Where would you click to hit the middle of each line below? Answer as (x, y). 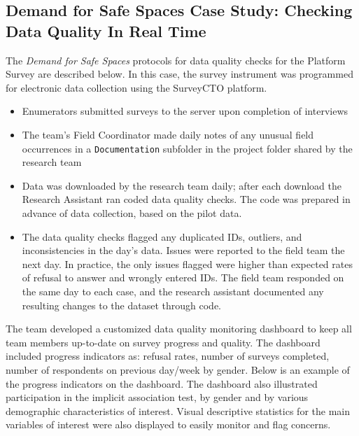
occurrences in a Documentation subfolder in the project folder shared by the (187, 148)
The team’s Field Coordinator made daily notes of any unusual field (168, 134)
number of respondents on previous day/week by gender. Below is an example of (178, 369)
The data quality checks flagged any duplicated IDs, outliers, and (162, 236)
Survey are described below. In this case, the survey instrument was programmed (179, 74)
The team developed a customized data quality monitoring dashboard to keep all (179, 329)
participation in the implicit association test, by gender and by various (157, 397)
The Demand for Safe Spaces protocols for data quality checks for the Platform (176, 60)
